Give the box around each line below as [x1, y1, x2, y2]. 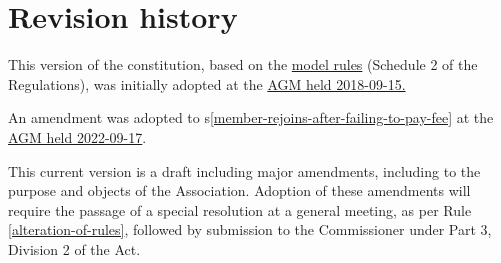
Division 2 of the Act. [8, 238, 141, 259]
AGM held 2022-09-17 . [8, 126, 147, 147]
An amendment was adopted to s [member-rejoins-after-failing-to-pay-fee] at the [8, 107, 494, 128]
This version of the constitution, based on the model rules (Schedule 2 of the [8, 54, 478, 75]
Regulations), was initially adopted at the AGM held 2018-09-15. [8, 73, 406, 94]
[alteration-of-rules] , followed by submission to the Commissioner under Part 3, [8, 219, 492, 240]
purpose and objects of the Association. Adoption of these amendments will [8, 180, 471, 201]
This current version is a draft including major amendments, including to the [8, 160, 481, 181]
